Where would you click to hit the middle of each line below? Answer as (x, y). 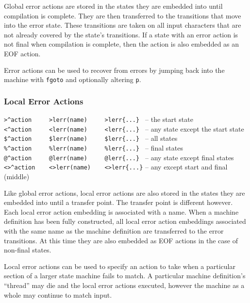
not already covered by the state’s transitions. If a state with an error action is (121, 34)
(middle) (17, 176)
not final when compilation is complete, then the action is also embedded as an (122, 44)
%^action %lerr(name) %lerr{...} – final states (93, 148)
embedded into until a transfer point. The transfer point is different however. (118, 202)
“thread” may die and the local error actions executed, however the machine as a (124, 285)
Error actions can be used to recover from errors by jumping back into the (114, 70)
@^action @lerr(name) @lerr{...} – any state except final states (119, 157)
